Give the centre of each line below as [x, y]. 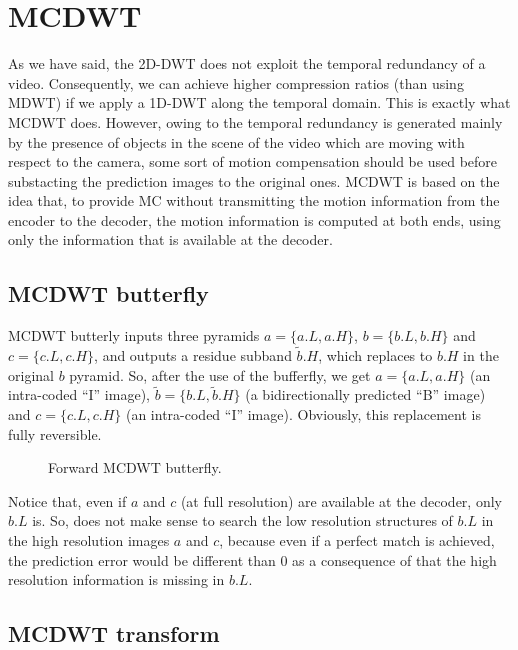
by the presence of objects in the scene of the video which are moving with [236, 141]
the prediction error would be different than [142, 559]
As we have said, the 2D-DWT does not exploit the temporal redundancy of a [247, 63]
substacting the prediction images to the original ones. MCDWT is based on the [254, 180]
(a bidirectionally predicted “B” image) [365, 394]
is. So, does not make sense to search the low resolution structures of [242, 520]
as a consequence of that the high [394, 559]
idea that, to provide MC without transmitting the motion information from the [254, 200]
